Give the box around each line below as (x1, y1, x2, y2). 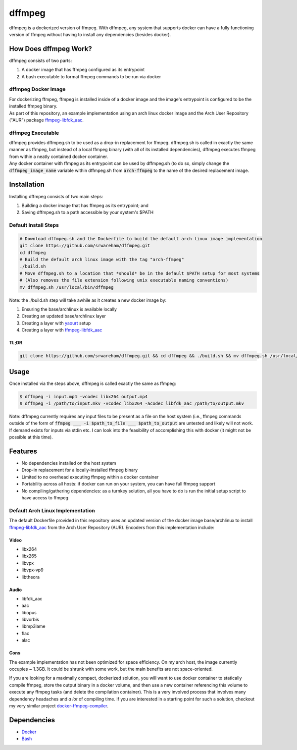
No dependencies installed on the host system (21, 460, 116, 466)
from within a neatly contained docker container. (9, 154, 108, 160)
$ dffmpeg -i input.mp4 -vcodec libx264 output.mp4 (19, 394, 148, 399)
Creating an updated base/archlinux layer (21, 313, 106, 319)
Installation (9, 180, 45, 189)
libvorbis (21, 617, 39, 623)
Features (9, 447, 37, 455)
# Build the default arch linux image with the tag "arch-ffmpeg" (19, 257, 184, 263)
